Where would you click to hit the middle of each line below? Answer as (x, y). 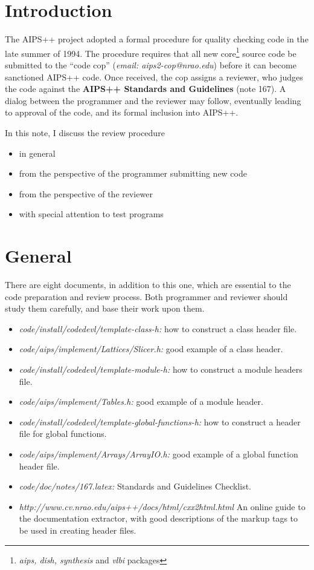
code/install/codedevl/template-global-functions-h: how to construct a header (160, 421)
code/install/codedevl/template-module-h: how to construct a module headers (161, 369)
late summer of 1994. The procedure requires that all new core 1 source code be (151, 52)
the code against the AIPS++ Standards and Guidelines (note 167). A (146, 89)
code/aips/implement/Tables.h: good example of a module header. (141, 401)
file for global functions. (63, 434)
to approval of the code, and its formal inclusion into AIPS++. (122, 112)
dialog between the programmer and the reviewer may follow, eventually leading (153, 100)
